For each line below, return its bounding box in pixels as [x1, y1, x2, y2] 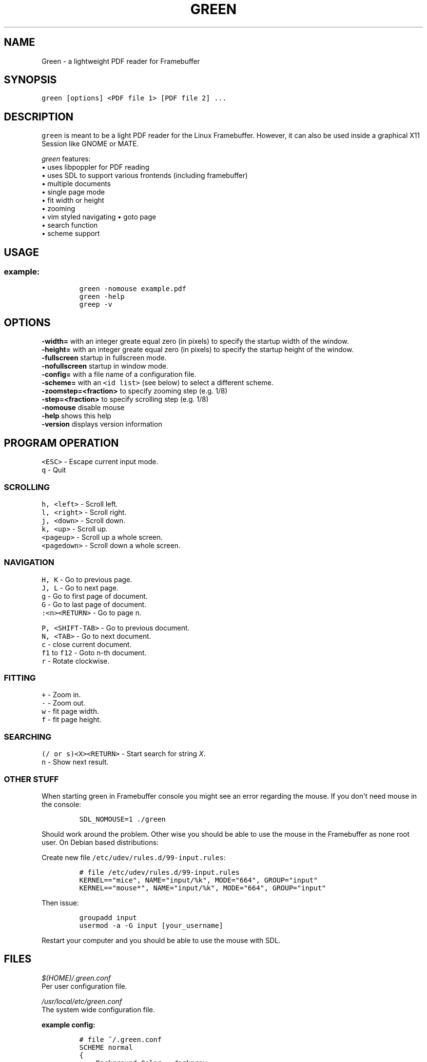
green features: [41, 155, 91, 163]
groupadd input [79, 913, 137, 922]
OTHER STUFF [4, 774, 59, 784]
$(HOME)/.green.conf [41, 973, 111, 982]
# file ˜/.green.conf [79, 1035, 162, 1043]
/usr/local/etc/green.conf [41, 997, 122, 1005]
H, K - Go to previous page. [41, 575, 133, 584]
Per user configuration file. [41, 982, 127, 990]
